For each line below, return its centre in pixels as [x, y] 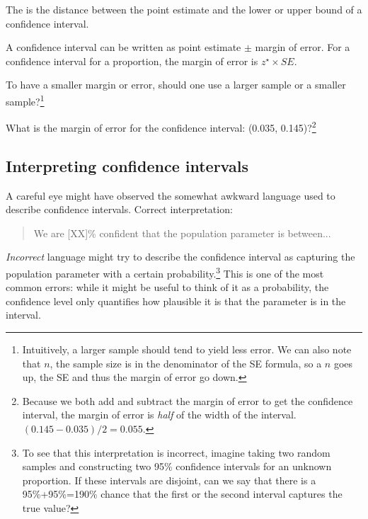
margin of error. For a [303, 47]
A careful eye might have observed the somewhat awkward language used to [171, 195]
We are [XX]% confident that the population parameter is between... [182, 233]
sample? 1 [25, 100]
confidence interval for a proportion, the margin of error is [132, 61]
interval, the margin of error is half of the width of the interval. [159, 415]
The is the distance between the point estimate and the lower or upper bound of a [184, 9]
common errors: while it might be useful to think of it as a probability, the [167, 287]
